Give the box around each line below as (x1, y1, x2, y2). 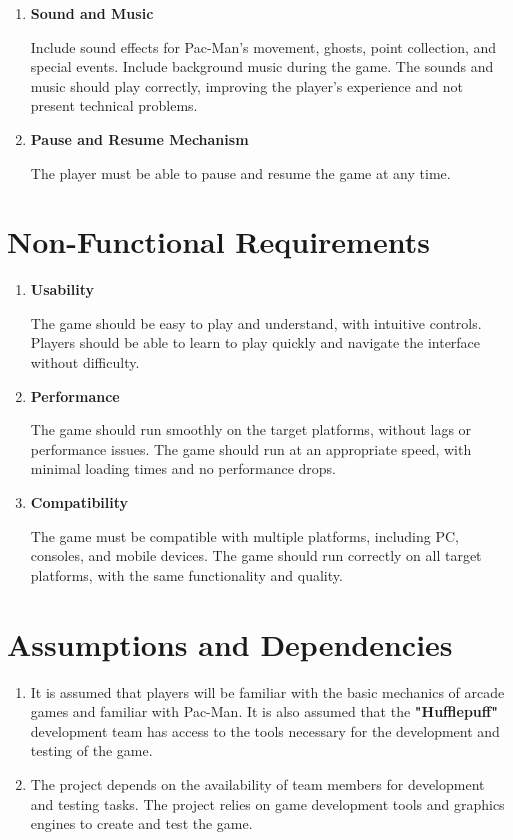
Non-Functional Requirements (7, 221, 430, 262)
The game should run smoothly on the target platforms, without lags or (30, 419, 472, 440)
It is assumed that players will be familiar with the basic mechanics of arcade (30, 681, 505, 702)
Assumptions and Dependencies (7, 623, 453, 664)
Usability (30, 279, 95, 300)
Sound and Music (30, 3, 154, 23)
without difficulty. (30, 352, 140, 373)
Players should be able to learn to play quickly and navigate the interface (30, 332, 481, 353)
